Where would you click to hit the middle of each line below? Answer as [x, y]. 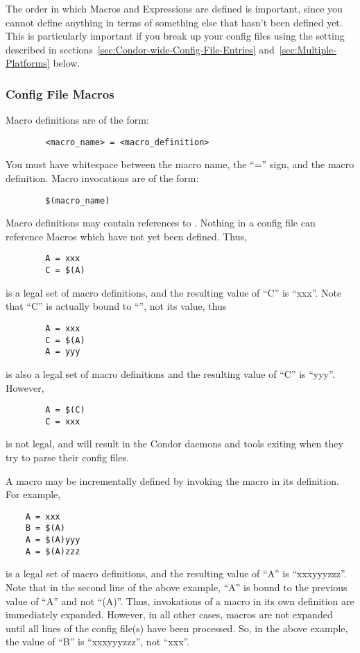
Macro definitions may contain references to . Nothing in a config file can [161, 223]
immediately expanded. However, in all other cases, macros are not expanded [169, 614]
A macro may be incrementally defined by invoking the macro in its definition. [172, 480]
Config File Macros [60, 93]
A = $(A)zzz [53, 551]
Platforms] [28, 63]
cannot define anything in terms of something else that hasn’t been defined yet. [174, 22]
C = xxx [63, 421]
